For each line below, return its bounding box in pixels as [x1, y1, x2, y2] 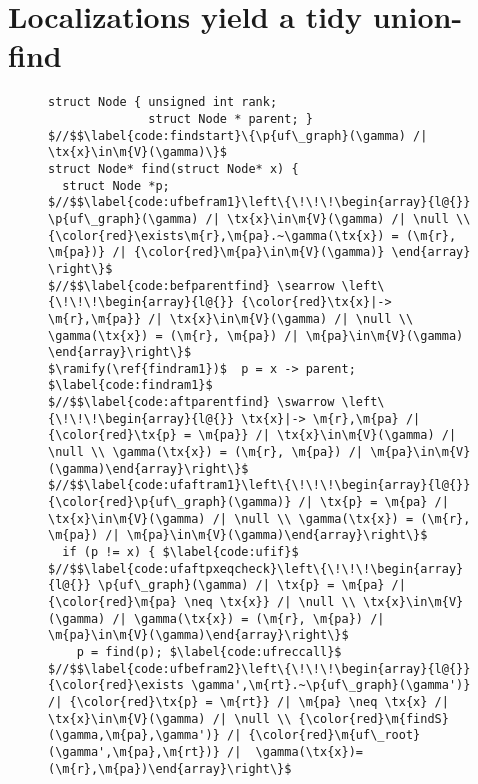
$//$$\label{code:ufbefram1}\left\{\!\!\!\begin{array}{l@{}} [48, 195, 471, 210]
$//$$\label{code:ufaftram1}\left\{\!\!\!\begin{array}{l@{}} [48, 478, 471, 493]
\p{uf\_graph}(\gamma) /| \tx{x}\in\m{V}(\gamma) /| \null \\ [48, 211, 471, 226]
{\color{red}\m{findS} [298, 711, 449, 726]
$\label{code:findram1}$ [48, 378, 213, 393]
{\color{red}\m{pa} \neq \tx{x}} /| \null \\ [48, 595, 356, 609]
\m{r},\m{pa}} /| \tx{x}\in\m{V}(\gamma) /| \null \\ [48, 311, 414, 326]
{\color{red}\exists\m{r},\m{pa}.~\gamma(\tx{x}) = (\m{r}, [48, 228, 457, 243]
